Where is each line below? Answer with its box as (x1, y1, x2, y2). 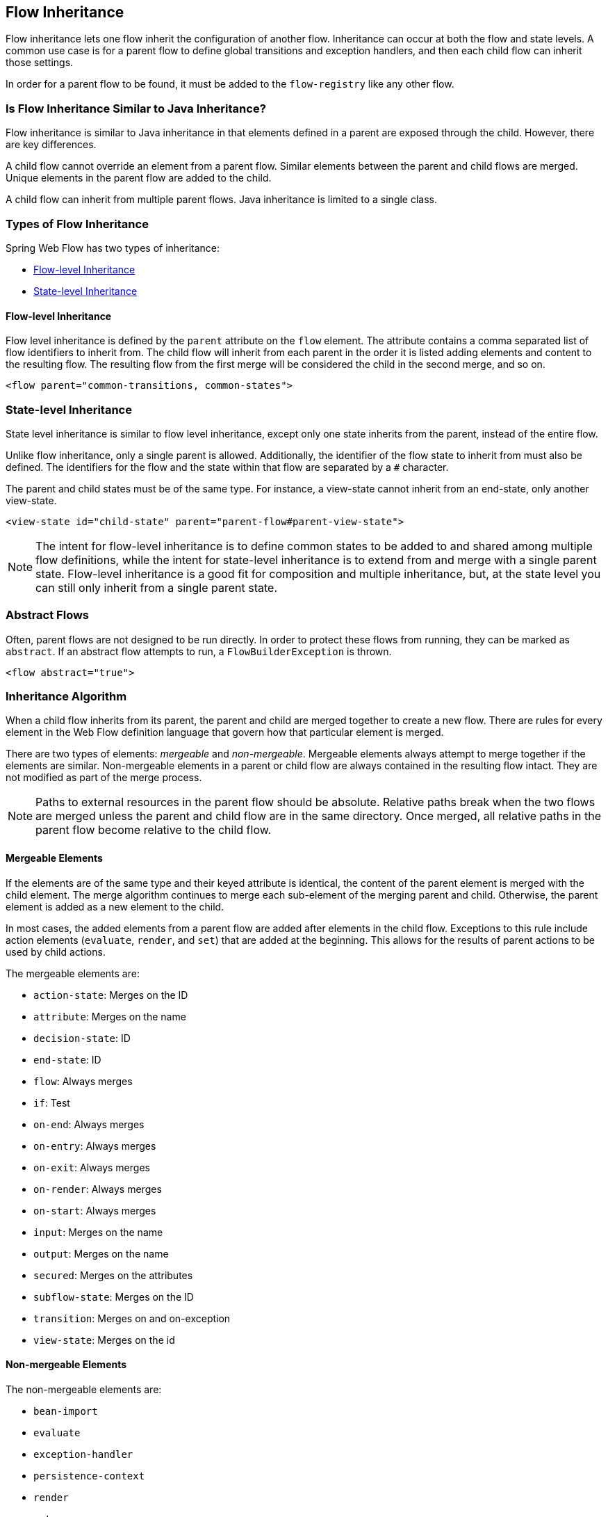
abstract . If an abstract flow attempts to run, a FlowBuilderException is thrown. (6, 645, 392, 657)
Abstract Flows (6, 608, 90, 623)
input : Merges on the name (33, 1226, 163, 1238)
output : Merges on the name (33, 1247, 169, 1260)
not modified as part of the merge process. (6, 771, 202, 784)
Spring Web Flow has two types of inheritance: (6, 241, 220, 254)
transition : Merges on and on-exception (33, 1312, 231, 1324)
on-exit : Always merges (33, 1161, 150, 1173)
